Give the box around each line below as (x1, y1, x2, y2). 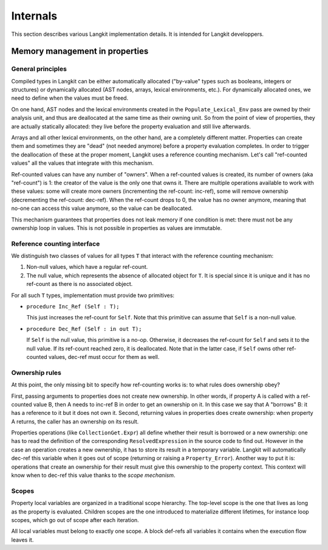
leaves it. (11, 536, 34, 543)
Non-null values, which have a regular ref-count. (26, 263, 148, 271)
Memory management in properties (11, 46, 149, 57)
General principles (11, 64, 67, 73)
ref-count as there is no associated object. (26, 280, 133, 288)
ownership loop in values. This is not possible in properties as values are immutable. (11, 224, 222, 231)
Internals (11, 9, 58, 23)
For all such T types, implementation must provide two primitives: (11, 291, 175, 299)
